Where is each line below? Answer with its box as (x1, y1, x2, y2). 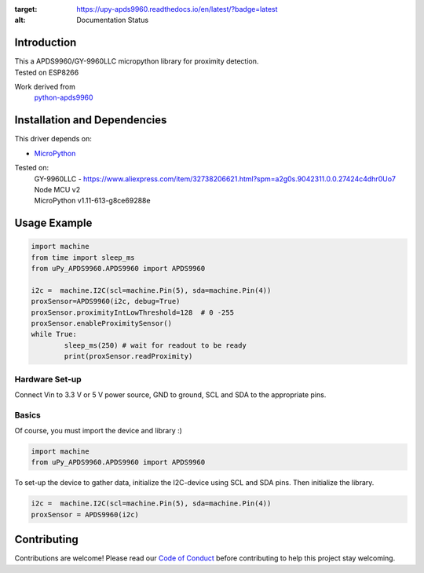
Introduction (14, 36, 77, 49)
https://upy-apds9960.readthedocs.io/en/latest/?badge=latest (76, 5, 278, 13)
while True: (31, 330, 78, 339)
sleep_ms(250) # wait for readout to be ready (64, 341, 247, 349)
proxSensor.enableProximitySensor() (31, 319, 173, 328)
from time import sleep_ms (31, 253, 135, 262)
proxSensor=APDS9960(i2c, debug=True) (31, 297, 181, 306)
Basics (14, 409, 41, 420)
